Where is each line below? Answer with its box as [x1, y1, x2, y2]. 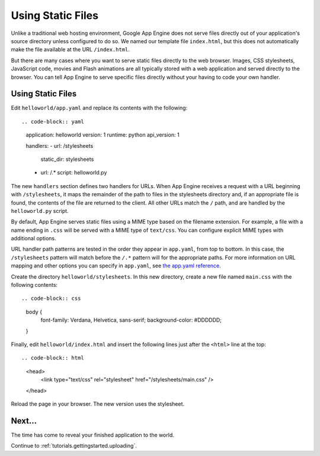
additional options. [11, 235, 56, 242]
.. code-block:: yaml [21, 118, 84, 125]
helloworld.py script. [11, 207, 69, 214]
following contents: [11, 282, 58, 289]
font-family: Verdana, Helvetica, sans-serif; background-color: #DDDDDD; [40, 316, 222, 324]
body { [25, 308, 43, 315]
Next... [11, 416, 37, 426]
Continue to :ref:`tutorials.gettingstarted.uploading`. [11, 442, 137, 449]
